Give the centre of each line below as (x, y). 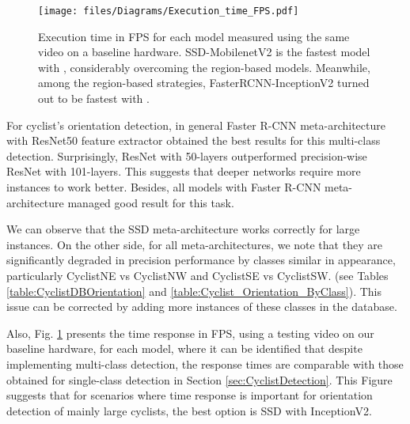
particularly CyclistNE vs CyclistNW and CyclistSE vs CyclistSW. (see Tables (197, 275)
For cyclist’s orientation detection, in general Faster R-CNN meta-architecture (196, 125)
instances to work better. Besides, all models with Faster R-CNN (164, 187)
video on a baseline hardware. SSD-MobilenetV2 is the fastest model (204, 52)
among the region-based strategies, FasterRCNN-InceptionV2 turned (204, 83)
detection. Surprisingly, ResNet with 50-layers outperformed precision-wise (187, 155)
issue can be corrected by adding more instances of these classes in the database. (202, 307)
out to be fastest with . (94, 98)
